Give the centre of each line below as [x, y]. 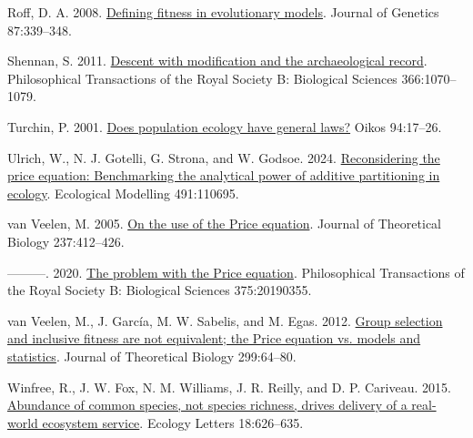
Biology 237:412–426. [66, 241]
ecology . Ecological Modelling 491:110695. [123, 193]
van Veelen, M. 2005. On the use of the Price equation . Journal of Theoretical [224, 224]
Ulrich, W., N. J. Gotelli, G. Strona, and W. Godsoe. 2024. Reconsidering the [224, 157]
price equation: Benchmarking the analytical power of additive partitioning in [224, 175]
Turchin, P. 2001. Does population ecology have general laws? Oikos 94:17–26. [225, 126]
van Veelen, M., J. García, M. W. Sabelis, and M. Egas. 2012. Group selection [225, 320]
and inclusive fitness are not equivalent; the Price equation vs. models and [214, 338]
